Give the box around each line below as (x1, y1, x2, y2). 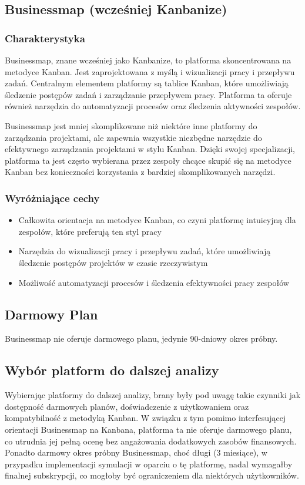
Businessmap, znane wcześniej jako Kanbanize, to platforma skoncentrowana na (5, 54, 291, 66)
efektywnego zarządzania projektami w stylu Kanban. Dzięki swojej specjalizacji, (5, 143, 296, 155)
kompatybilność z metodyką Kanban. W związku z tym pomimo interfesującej (5, 412, 286, 424)
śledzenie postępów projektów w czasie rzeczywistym (18, 256, 208, 268)
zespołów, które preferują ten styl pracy (18, 225, 162, 237)
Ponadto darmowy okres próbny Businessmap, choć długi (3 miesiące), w (5, 446, 267, 459)
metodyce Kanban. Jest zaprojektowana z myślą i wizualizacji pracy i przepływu (5, 65, 295, 78)
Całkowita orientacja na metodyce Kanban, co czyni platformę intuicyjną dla (18, 214, 296, 226)
